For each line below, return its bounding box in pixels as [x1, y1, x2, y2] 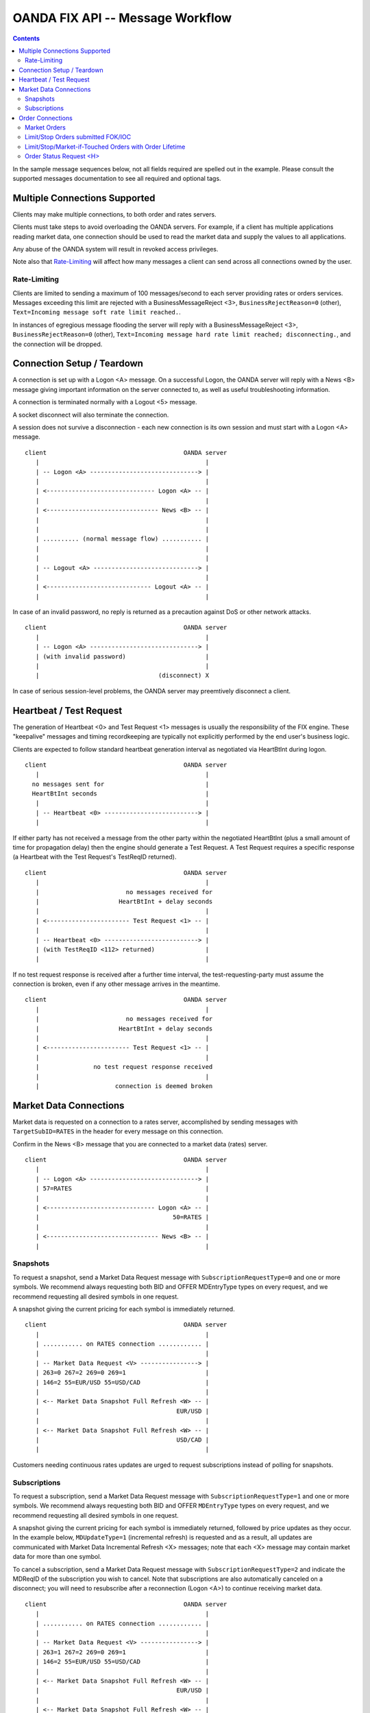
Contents [12, 34, 40, 42]
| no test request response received [35, 1063, 213, 1071]
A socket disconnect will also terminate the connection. [12, 410, 169, 419]
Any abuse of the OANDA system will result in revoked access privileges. [12, 245, 219, 254]
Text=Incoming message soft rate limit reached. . [12, 308, 181, 317]
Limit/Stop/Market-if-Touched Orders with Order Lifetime [25, 143, 186, 151]
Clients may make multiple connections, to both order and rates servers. [12, 210, 217, 219]
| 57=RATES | [35, 1185, 209, 1192]
